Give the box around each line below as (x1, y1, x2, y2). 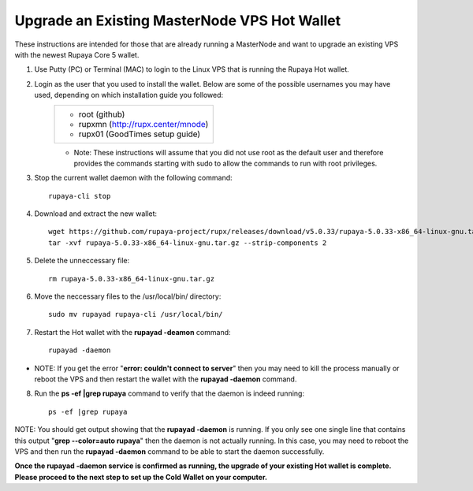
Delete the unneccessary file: (34, 256, 130, 266)
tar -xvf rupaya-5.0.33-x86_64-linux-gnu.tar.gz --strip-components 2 (48, 238, 327, 247)
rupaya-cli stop (48, 192, 111, 200)
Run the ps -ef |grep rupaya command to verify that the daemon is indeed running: (34, 389, 305, 398)
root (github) (78, 109, 125, 120)
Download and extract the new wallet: (34, 209, 158, 218)
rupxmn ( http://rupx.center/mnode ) (78, 118, 209, 129)
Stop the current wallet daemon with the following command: (34, 173, 233, 183)
